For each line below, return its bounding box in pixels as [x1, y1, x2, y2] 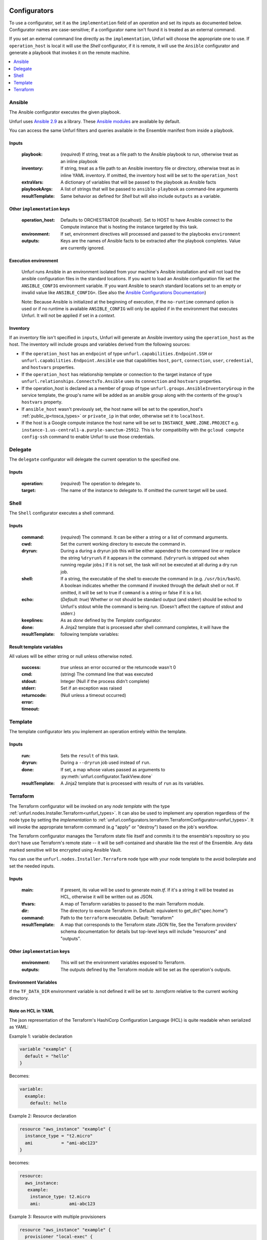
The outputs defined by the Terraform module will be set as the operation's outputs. [60, 966, 232, 972]
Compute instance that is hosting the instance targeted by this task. [60, 224, 198, 230]
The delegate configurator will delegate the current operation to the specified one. [9, 456, 180, 462]
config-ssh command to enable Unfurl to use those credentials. [21, 434, 155, 440]
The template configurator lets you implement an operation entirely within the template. [9, 729, 187, 735]
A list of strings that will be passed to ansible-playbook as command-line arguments [60, 186, 238, 192]
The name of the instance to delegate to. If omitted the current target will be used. [60, 488, 227, 494]
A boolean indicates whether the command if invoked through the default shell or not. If [60, 583, 239, 589]
